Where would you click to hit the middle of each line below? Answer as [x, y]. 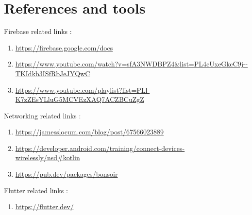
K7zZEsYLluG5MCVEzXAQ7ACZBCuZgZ [80, 99]
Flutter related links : [36, 190]
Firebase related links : [38, 31]
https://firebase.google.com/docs [64, 47]
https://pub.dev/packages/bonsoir [67, 174]
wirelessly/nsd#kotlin [48, 157]
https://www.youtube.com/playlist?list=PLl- [83, 90]
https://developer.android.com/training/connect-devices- [100, 148]
